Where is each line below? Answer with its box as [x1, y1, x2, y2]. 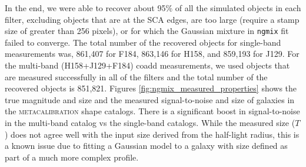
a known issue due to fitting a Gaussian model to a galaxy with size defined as [5, 139, 288, 152]
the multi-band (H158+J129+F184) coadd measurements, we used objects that [5, 59, 290, 71]
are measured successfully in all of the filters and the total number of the [5, 70, 268, 83]
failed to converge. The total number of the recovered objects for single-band [5, 36, 281, 48]
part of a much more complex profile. [5, 151, 139, 163]
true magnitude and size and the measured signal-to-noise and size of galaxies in [5, 93, 295, 105]
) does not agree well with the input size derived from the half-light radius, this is [5, 128, 300, 140]
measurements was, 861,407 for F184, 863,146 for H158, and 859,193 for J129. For [5, 47, 300, 60]
